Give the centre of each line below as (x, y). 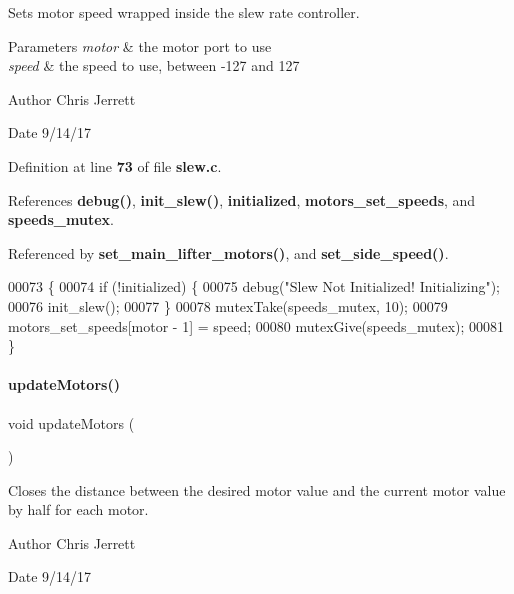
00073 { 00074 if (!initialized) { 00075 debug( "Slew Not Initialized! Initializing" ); (254, 286)
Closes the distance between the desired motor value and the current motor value (257, 489)
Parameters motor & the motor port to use (140, 45)
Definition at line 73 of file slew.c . (115, 165)
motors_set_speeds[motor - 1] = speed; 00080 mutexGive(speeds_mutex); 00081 (256, 325)
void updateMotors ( (71, 422)
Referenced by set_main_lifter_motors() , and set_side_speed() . (228, 252)
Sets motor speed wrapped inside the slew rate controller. (184, 12)
